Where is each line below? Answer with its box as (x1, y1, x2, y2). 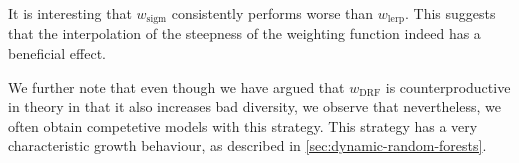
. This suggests (405, 3, 496, 23)
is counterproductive (385, 76, 511, 97)
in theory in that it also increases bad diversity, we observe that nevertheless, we (8, 96, 502, 117)
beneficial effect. (8, 43, 106, 64)
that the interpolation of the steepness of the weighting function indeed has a (8, 23, 481, 44)
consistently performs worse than (171, 3, 374, 23)
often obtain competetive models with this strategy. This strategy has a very (8, 115, 478, 136)
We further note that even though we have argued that (8, 76, 345, 97)
